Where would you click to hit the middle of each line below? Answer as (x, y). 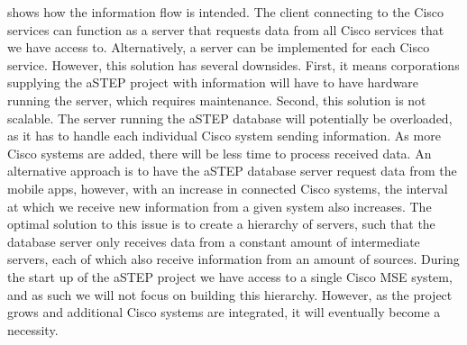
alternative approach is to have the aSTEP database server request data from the (232, 171)
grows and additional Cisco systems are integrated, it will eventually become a (224, 312)
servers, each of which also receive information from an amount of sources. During (233, 259)
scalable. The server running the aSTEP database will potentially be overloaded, (230, 118)
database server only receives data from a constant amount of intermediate (214, 241)
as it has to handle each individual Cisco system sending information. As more (224, 136)
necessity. (33, 329)
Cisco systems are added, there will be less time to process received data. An (220, 153)
